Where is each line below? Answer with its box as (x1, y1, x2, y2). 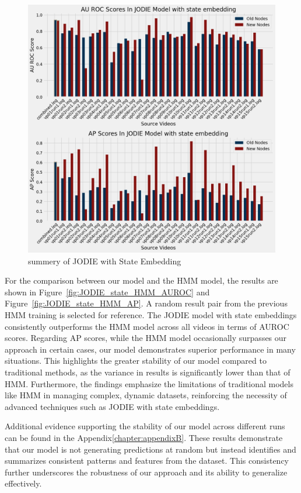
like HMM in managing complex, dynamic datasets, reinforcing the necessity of (5, 389, 287, 401)
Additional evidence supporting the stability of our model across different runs (5, 420, 285, 432)
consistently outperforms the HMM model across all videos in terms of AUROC (5, 320, 289, 332)
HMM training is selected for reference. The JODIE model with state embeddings (5, 308, 297, 320)
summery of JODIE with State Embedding (28, 254, 181, 267)
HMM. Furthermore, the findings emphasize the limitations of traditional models (5, 377, 293, 389)
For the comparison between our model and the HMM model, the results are (5, 274, 278, 287)
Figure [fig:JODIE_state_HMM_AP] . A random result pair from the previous (5, 297, 288, 309)
